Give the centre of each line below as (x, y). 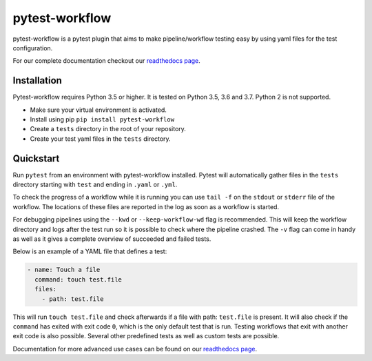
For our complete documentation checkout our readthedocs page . (107, 61)
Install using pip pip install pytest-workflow (102, 119)
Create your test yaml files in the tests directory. (101, 139)
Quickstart (36, 158)
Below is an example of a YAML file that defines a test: (90, 251)
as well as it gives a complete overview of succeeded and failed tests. (112, 239)
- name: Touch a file (64, 270)
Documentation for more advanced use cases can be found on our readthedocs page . (135, 349)
